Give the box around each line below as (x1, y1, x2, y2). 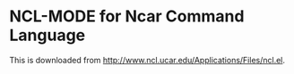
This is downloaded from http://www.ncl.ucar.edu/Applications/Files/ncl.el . (9, 54, 285, 65)
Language (9, 25, 86, 45)
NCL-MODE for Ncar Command (9, 6, 245, 27)
